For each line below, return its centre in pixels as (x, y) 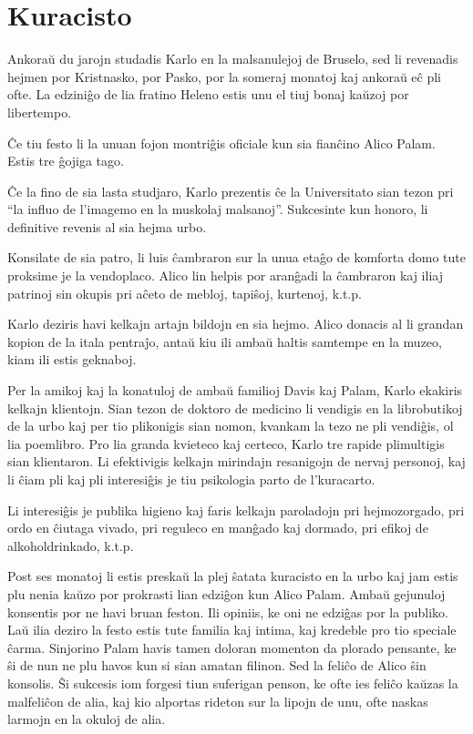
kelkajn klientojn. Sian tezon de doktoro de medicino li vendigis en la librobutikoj (235, 408)
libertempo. (40, 112)
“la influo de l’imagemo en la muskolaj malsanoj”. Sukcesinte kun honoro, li (218, 209)
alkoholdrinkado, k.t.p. (71, 545)
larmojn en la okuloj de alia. (87, 719)
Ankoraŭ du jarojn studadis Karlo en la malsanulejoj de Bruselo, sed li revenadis (233, 59)
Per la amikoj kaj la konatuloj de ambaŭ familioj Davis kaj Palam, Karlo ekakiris (235, 390)
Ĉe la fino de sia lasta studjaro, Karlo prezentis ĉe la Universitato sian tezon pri (231, 191)
